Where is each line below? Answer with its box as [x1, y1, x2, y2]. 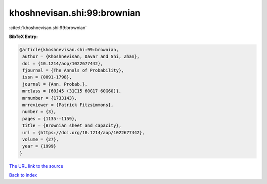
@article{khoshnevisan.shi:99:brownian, [19, 47, 119, 52]
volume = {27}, [22, 137, 59, 142]
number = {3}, [22, 109, 56, 114]
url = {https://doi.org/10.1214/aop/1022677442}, [22, 130, 145, 135]
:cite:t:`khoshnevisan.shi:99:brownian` [9, 25, 87, 31]
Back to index [9, 172, 37, 178]
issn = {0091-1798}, [22, 74, 72, 80]
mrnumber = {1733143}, [22, 95, 78, 101]
